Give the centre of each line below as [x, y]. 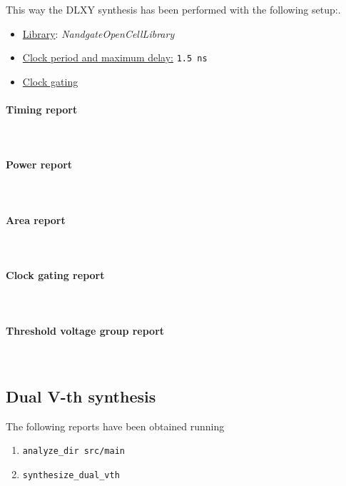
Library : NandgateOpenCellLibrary [98, 33]
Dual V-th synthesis [81, 396]
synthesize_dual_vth [71, 475]
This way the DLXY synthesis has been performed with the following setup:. [173, 9]
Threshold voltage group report [85, 330]
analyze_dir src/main [73, 451]
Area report [36, 219]
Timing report [42, 110]
